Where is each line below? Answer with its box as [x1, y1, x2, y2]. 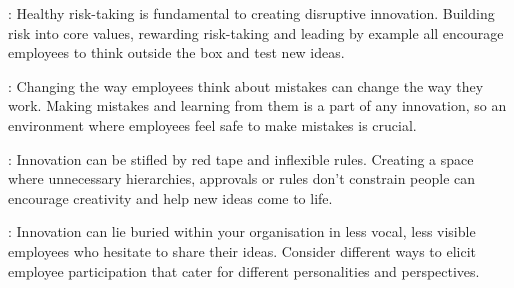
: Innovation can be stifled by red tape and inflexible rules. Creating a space [8, 148, 474, 169]
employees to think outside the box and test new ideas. [8, 42, 345, 63]
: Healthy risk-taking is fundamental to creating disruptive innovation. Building [8, 3, 495, 23]
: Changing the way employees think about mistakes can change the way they [8, 75, 484, 96]
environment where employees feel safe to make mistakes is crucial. [8, 114, 417, 135]
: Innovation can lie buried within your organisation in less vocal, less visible [8, 221, 476, 242]
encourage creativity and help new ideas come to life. [8, 187, 333, 208]
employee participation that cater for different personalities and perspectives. [8, 260, 480, 281]
